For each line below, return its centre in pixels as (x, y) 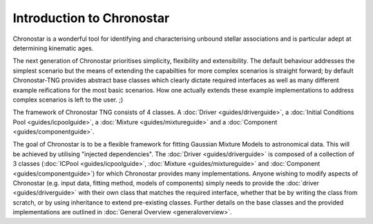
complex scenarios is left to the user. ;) (68, 100)
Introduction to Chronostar (91, 18)
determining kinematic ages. (53, 48)
